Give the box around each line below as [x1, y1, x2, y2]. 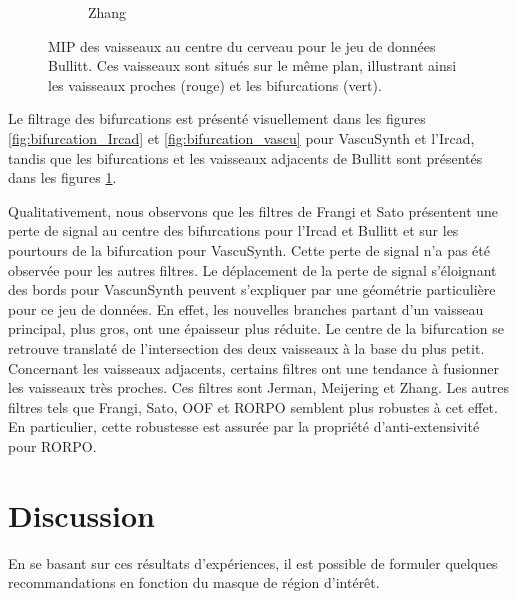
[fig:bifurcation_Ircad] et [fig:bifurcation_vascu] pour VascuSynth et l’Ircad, [8, 127, 475, 148]
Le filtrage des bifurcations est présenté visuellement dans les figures [8, 108, 426, 129]
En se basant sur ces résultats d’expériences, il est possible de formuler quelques [8, 552, 498, 573]
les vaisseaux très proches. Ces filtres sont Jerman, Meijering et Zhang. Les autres [8, 377, 510, 398]
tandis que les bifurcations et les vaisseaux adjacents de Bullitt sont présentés [8, 147, 483, 168]
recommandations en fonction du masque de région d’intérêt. [8, 572, 380, 593]
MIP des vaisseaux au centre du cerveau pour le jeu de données [48, 35, 436, 56]
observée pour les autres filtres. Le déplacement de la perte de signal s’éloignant [8, 259, 497, 280]
